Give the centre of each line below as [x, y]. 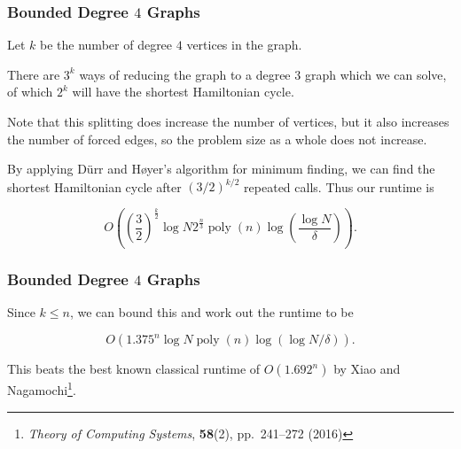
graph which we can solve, [375, 74]
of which [30, 92]
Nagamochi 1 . [42, 389]
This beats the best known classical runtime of [134, 369]
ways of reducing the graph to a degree [185, 74]
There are [34, 74]
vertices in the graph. [244, 45]
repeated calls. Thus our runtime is [339, 186]
